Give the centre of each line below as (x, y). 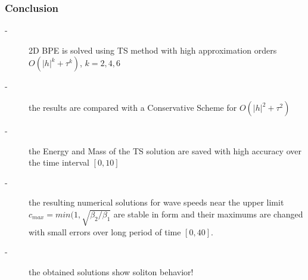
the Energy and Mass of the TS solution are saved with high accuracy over (165, 150)
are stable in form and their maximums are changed (208, 214)
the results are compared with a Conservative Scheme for (133, 107)
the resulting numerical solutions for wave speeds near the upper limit (156, 202)
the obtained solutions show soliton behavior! (111, 271)
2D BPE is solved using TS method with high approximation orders (153, 50)
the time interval (59, 162)
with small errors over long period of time (105, 231)
